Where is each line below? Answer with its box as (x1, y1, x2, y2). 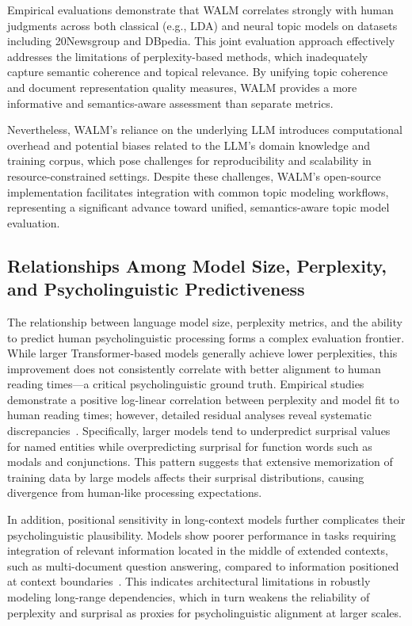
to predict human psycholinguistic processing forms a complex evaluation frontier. (7, 329, 405, 345)
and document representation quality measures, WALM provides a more (7, 78, 357, 95)
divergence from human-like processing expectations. (7, 484, 262, 501)
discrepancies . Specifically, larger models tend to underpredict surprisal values (7, 422, 391, 439)
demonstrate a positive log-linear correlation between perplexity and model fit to (7, 391, 399, 407)
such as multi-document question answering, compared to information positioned (7, 557, 399, 574)
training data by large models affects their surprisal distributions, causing (7, 468, 364, 485)
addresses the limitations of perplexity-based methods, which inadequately (7, 48, 368, 64)
